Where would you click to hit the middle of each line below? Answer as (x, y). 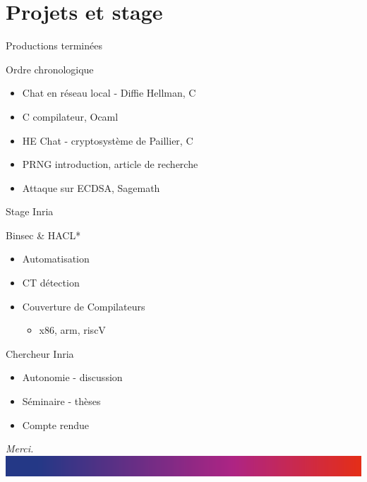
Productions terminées (54, 46)
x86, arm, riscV (72, 330)
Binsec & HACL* (43, 235)
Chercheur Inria (40, 353)
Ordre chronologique (50, 69)
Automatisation (56, 259)
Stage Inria (30, 211)
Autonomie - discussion (72, 377)
